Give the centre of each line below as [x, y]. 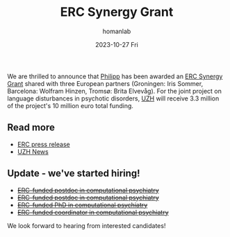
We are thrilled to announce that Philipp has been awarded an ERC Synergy [115, 76]
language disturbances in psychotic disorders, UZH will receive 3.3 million [113, 98]
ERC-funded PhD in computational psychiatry [82, 204]
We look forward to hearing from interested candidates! [87, 225]
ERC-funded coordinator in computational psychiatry [93, 212]
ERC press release [44, 144]
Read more [31, 128]
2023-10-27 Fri [117, 44]
